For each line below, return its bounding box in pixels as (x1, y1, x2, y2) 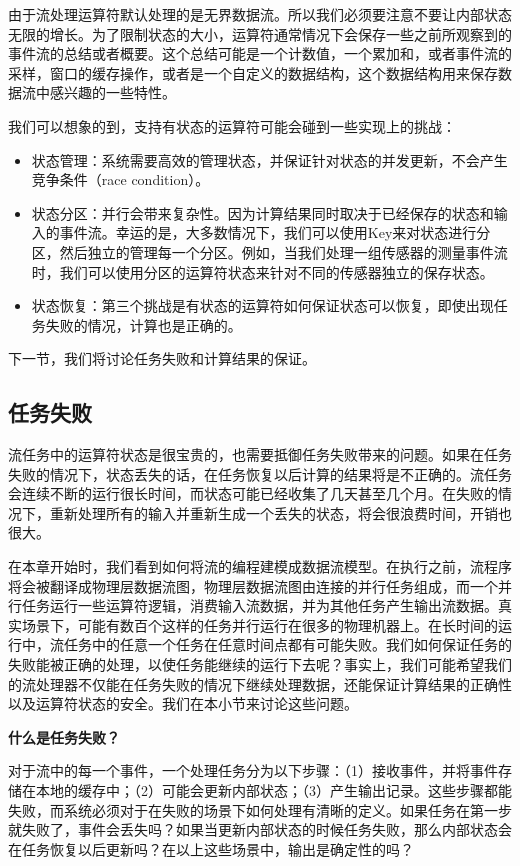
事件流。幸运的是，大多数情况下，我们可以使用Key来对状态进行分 (59, 222, 491, 243)
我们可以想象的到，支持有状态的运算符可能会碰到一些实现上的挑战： (8, 115, 456, 136)
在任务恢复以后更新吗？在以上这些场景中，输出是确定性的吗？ (8, 838, 414, 859)
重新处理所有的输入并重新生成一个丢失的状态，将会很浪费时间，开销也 (49, 502, 512, 523)
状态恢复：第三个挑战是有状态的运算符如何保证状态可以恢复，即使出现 (31, 295, 494, 316)
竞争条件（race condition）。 (31, 169, 210, 190)
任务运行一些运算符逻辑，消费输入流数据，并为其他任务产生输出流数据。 (21, 595, 498, 616)
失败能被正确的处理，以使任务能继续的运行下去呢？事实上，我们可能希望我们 (8, 654, 512, 675)
